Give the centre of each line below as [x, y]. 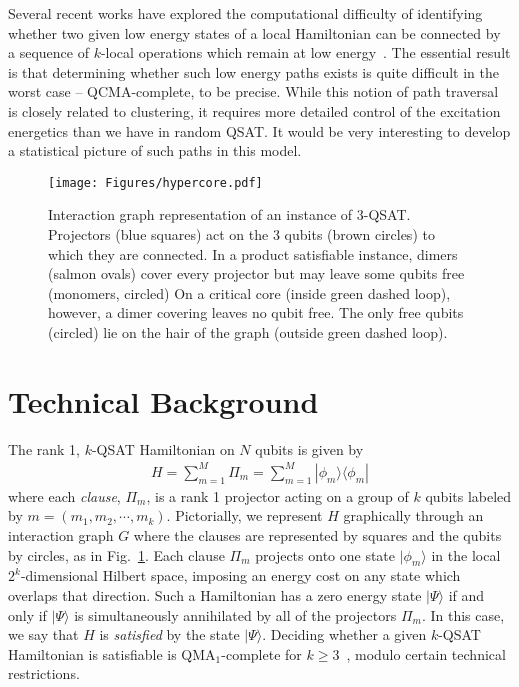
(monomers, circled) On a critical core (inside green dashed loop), [249, 292]
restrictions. [44, 673]
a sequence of [48, 52]
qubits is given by [309, 448]
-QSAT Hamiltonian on [163, 448]
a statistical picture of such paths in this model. [155, 150]
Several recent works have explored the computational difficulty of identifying [245, 13]
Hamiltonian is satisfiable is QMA [112, 653]
